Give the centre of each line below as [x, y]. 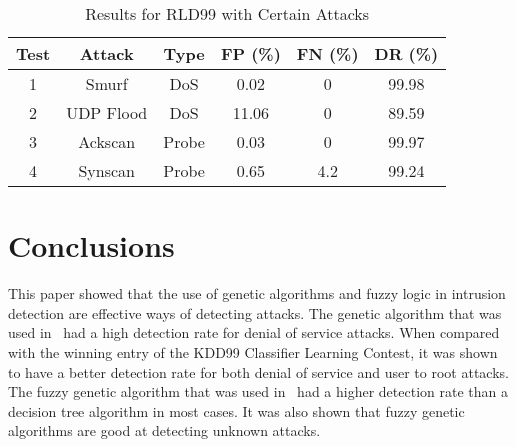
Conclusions [91, 245]
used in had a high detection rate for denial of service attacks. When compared [254, 332]
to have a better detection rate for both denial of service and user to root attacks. [258, 371]
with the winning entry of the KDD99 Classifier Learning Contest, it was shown [253, 351]
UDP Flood [107, 112]
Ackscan [107, 141]
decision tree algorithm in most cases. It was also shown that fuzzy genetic [236, 410]
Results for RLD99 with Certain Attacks [227, 13]
